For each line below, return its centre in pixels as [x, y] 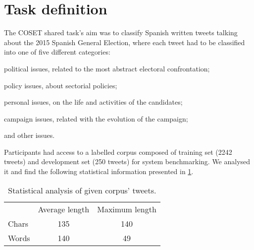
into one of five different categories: [57, 52]
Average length [64, 209]
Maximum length [127, 209]
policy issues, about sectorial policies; [61, 85]
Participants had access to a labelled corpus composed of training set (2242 [118, 152]
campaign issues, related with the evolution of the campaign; [96, 118]
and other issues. [29, 135]
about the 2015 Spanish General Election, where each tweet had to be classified [125, 42]
